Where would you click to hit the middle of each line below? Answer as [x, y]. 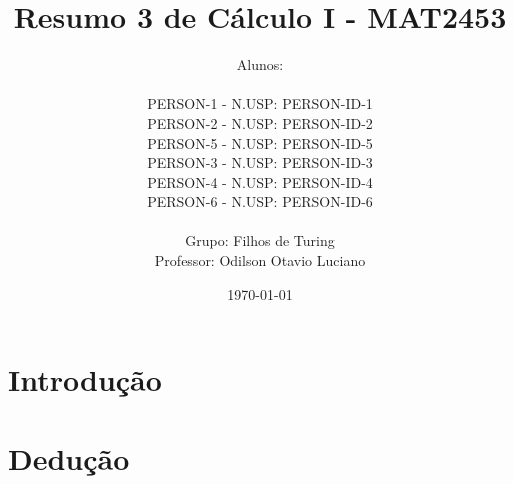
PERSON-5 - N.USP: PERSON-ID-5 [260, 142]
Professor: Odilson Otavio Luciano [260, 260]
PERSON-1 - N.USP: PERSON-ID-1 [260, 103]
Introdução [85, 379]
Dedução [69, 457]
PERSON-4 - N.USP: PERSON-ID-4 [260, 181]
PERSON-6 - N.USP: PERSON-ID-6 [260, 201]
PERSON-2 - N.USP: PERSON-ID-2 [260, 122]
